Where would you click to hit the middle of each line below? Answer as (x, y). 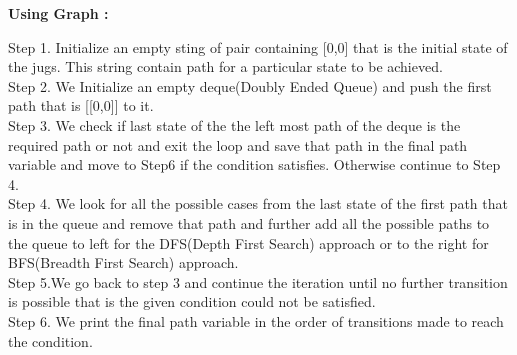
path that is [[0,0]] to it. (81, 105)
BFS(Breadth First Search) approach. (123, 262)
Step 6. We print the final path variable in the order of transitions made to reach (256, 320)
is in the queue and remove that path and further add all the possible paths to (249, 222)
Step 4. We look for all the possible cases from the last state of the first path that (258, 203)
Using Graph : (58, 13)
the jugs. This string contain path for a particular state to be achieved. (225, 66)
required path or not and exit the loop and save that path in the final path (238, 144)
